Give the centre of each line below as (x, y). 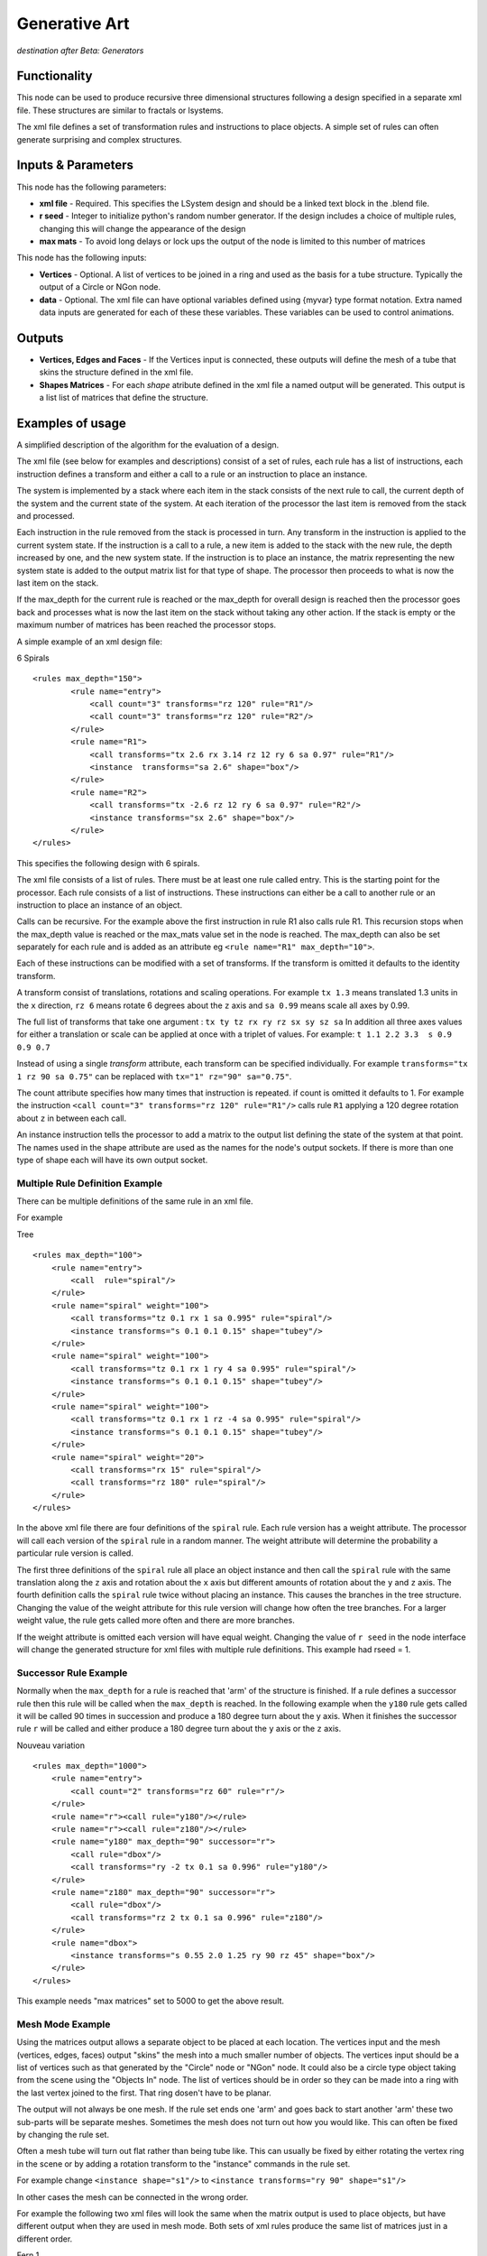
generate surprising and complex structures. (99, 139)
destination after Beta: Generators (80, 51)
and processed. (46, 515)
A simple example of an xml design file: (89, 642)
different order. (45, 2239)
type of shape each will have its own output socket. (112, 1160)
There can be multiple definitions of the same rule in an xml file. (135, 1201)
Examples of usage (71, 423)
